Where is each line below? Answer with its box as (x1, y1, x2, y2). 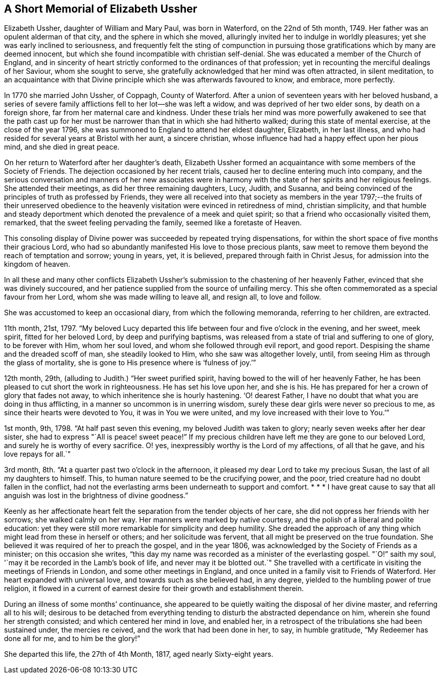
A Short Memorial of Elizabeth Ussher (4, 3, 198, 15)
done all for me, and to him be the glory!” (4, 634, 140, 643)
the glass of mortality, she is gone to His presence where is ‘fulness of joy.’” (4, 358, 256, 367)
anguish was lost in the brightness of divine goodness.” (4, 491, 188, 500)
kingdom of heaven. (4, 260, 70, 269)
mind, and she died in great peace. (4, 142, 120, 152)
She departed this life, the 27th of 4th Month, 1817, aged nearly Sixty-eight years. (4, 650, 274, 659)
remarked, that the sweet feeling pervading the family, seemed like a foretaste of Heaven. (4, 218, 302, 227)
